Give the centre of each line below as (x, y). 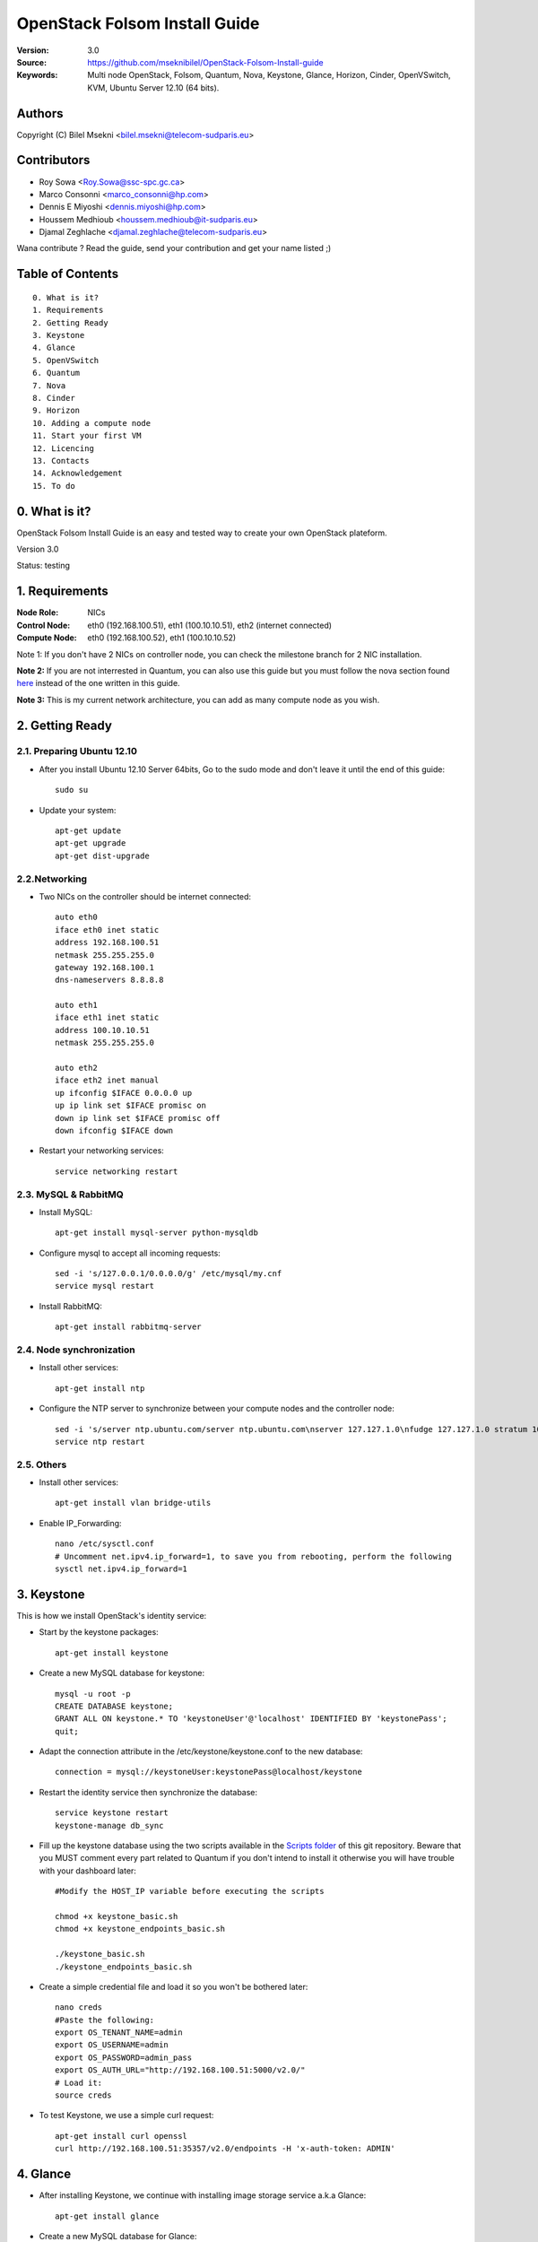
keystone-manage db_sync (109, 1825)
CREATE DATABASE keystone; (114, 1706)
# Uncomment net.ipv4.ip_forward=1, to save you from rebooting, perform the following (254, 1556)
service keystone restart (112, 1813)
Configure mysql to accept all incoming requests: (130, 1253)
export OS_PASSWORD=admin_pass (124, 2057)
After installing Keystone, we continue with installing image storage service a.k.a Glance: (203, 2195)
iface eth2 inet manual (107, 1080)
